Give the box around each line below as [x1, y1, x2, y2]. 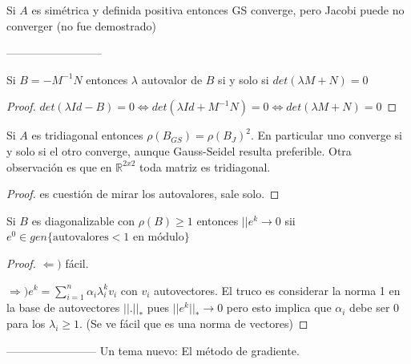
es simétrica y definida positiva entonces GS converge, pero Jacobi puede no [31, 2, 405, 18]
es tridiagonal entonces [31, 127, 143, 144]
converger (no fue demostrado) [6, 17, 156, 34]
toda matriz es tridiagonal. [139, 158, 271, 175]
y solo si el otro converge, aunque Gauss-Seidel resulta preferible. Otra [6, 142, 352, 159]
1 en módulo [123, 232, 184, 244]
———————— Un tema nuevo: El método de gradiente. [6, 342, 300, 358]
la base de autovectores [6, 299, 120, 316]
